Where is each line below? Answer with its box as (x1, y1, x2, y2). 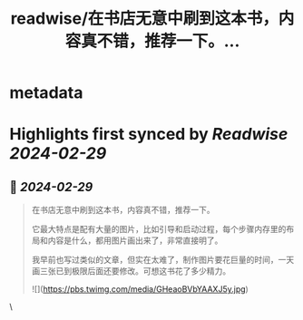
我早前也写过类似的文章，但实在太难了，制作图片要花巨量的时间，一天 (31, 255, 295, 266)
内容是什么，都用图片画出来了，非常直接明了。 (47, 235, 223, 246)
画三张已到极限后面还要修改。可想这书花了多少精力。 (31, 266, 231, 276)
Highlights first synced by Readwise (9, 124, 288, 145)
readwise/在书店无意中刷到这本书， (10, 8, 279, 29)
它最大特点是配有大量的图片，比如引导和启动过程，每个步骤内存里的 (31, 224, 287, 235)
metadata (9, 82, 83, 103)
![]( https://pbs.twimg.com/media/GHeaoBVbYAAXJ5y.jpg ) (31, 284, 249, 295)
